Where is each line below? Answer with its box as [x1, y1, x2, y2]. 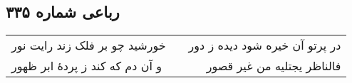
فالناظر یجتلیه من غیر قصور [206, 57, 341, 74]
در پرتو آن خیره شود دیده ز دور [188, 37, 341, 54]
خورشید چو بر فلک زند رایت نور [11, 37, 166, 54]
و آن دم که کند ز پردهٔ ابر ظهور [11, 57, 162, 74]
